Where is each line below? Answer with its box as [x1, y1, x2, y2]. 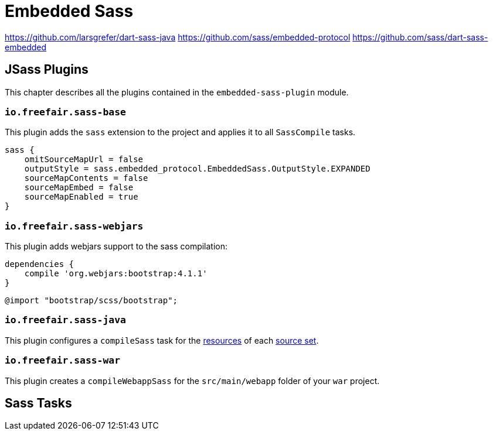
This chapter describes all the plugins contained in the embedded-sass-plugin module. [5, 87, 349, 97]
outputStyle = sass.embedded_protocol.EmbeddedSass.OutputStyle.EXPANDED [24, 164, 370, 174]
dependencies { [5, 259, 74, 269]
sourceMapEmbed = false [24, 183, 134, 193]
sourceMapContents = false [24, 173, 148, 183]
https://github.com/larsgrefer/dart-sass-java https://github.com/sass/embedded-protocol [5, 32, 351, 42]
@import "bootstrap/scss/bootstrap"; [5, 296, 178, 306]
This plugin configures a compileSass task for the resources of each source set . [5, 335, 319, 345]
